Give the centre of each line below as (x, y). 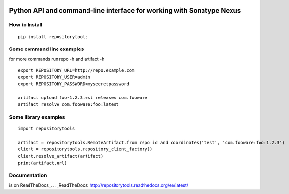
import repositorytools (46, 129)
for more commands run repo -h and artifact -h (57, 59)
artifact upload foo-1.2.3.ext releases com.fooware (83, 97)
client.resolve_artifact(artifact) (61, 156)
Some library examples (37, 117)
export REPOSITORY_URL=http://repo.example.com (76, 70)
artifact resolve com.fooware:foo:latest (68, 105)
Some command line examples (46, 49)
